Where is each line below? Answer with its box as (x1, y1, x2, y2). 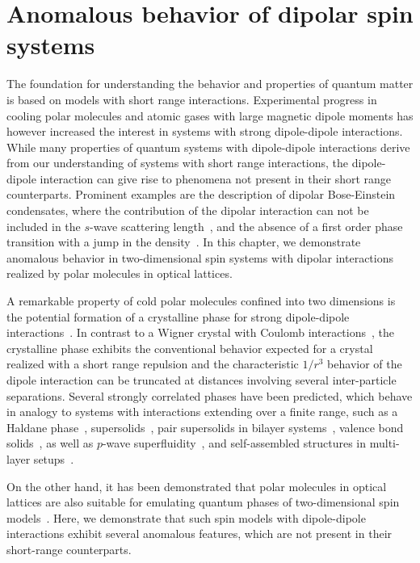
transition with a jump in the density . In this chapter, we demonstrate (6, 233, 361, 250)
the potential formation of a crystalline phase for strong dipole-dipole (6, 308, 350, 325)
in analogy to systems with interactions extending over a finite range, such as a (6, 403, 398, 420)
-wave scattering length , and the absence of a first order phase (90, 217, 403, 234)
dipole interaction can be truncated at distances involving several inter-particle (6, 372, 397, 388)
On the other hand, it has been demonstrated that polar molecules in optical (6, 477, 387, 494)
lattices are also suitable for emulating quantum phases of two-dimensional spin (6, 494, 400, 510)
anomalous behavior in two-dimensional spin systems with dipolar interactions (6, 249, 394, 266)
